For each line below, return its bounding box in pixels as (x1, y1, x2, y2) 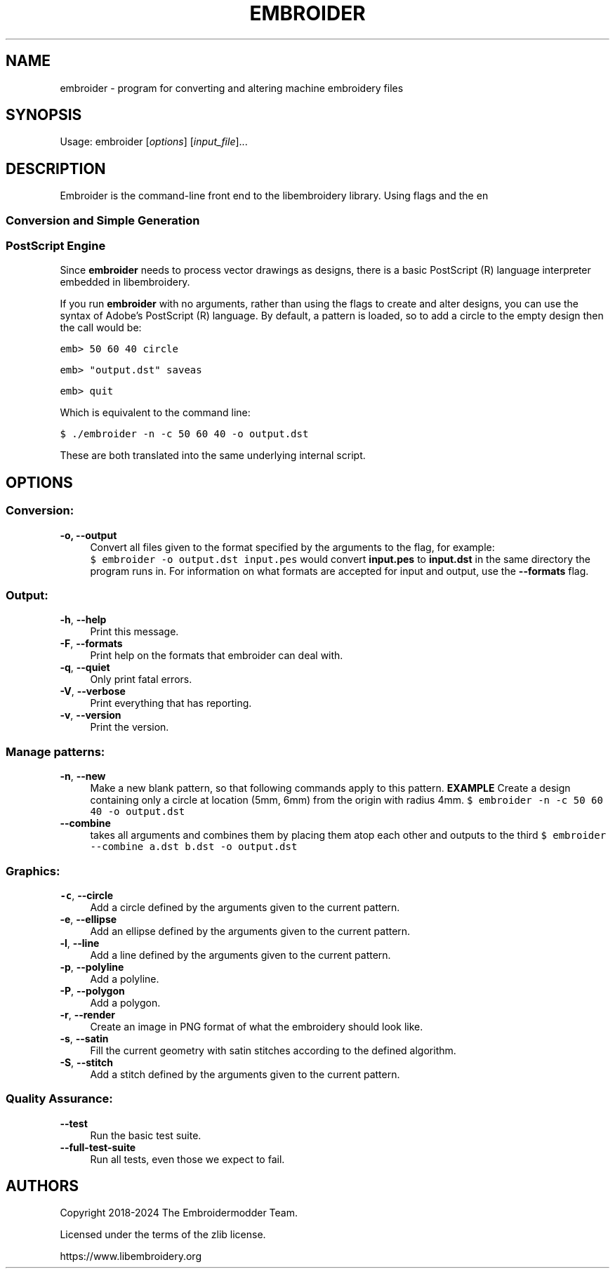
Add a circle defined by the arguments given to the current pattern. (90, 901, 400, 913)
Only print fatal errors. (90, 673, 192, 686)
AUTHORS (6, 1177, 79, 1195)
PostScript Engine (6, 239, 106, 253)
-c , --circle (60, 889, 114, 901)
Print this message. (90, 625, 179, 638)
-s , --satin (60, 1032, 109, 1044)
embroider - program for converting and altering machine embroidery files (60, 81, 404, 94)
